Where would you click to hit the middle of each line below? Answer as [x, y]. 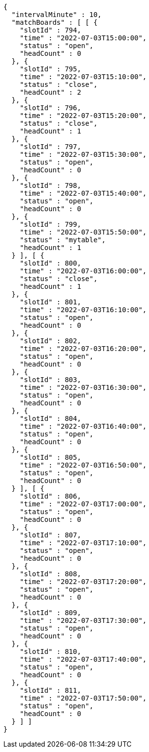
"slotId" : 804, [50, 418]
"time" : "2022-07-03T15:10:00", [83, 77]
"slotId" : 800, [50, 263]
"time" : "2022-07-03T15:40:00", [83, 193]
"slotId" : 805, [50, 457]
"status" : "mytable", [63, 240]
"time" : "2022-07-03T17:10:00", [83, 543]
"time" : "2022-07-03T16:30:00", [83, 387]
